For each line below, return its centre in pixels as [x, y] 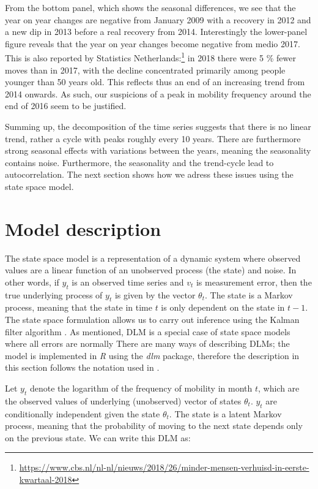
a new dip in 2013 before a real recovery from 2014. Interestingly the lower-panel [156, 32]
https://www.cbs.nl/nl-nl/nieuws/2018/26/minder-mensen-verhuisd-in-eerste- [164, 467]
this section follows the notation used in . [82, 367]
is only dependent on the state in [223, 307]
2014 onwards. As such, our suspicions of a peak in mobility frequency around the [158, 93]
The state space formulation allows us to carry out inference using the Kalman [152, 320]
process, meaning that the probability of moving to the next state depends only [154, 426]
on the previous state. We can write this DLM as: [98, 437]
